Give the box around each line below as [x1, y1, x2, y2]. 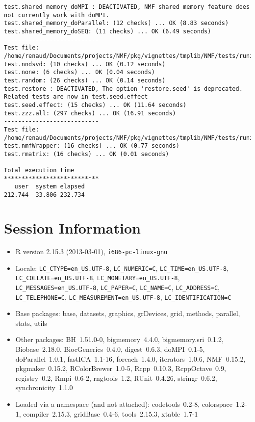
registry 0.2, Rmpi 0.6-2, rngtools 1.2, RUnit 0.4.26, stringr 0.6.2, [15, 372, 217, 383]
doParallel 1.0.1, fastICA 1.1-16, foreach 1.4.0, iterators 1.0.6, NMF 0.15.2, [15, 353, 246, 364]
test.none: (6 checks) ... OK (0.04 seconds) [4, 69, 155, 76]
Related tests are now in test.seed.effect [4, 93, 148, 101]
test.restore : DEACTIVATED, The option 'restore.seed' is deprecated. [4, 85, 243, 92]
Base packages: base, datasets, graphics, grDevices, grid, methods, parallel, [15, 308, 240, 318]
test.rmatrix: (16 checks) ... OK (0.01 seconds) [4, 150, 169, 158]
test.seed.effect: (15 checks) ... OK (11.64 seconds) [4, 101, 187, 108]
